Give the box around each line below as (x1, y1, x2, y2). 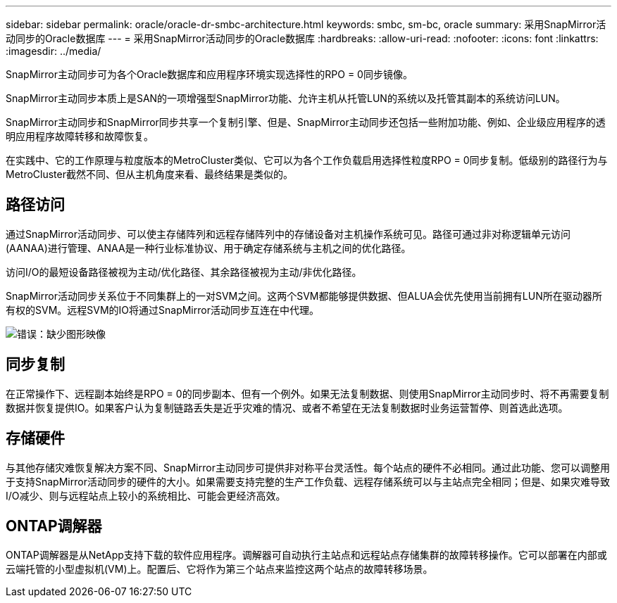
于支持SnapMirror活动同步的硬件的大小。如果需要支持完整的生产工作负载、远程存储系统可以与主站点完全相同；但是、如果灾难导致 (6, 475, 610, 488)
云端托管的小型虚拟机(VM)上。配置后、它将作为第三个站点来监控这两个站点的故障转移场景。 (6, 563, 433, 576)
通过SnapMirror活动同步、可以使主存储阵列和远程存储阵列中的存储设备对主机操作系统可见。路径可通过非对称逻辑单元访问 (6, 227, 571, 240)
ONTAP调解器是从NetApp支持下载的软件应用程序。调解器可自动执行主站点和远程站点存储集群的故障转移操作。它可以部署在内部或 (6, 549, 607, 561)
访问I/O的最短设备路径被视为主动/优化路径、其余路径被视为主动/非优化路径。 (6, 265, 362, 278)
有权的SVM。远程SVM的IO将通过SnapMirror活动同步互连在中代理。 (6, 303, 319, 316)
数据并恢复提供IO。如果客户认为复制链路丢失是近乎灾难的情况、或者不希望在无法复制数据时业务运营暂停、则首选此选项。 (6, 401, 568, 414)
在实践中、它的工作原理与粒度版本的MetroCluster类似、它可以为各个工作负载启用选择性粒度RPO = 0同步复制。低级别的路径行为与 (6, 154, 608, 166)
